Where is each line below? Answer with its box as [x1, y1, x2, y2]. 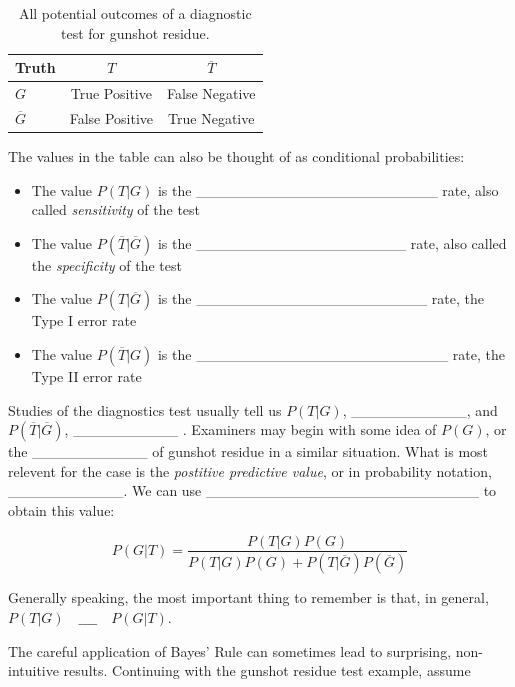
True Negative [168, 107, 255, 128]
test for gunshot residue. [61, 22, 210, 43]
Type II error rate [31, 365, 142, 386]
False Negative [167, 83, 256, 104]
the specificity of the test [31, 254, 182, 275]
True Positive [70, 83, 152, 104]
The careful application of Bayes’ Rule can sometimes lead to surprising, [8, 640, 452, 661]
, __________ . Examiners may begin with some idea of [64, 419, 437, 440]
